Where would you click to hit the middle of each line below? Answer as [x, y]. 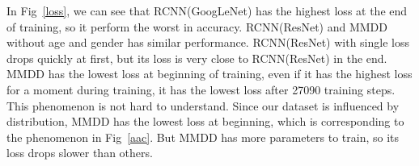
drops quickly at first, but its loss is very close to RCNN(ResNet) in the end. [197, 58]
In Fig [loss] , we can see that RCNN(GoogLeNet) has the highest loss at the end [207, 10]
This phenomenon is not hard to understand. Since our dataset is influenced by [203, 105]
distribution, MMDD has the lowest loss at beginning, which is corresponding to [205, 121]
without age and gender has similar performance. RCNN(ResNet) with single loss [208, 42]
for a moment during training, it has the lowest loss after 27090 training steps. [201, 89]
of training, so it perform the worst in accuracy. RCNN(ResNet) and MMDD [197, 26]
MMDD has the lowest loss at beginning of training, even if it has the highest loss [209, 74]
